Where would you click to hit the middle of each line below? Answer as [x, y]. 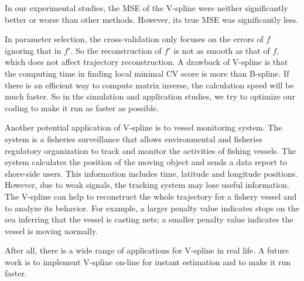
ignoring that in [33, 50]
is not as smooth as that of [222, 50]
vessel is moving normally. [51, 230]
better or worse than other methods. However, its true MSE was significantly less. [152, 19]
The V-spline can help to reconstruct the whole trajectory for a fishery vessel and [151, 196]
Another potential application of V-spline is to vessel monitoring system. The [144, 127]
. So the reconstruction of [116, 50]
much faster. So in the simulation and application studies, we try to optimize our [150, 96]
